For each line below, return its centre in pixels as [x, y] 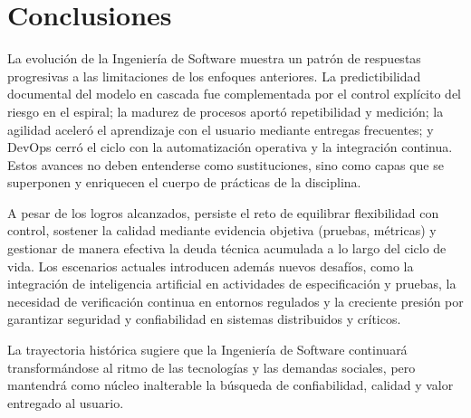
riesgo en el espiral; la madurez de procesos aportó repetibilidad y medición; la [226, 111]
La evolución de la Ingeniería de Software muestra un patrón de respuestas [214, 58]
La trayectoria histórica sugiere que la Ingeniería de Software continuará [207, 350]
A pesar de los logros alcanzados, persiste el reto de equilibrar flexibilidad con [223, 212]
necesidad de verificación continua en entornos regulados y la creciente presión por [235, 301]
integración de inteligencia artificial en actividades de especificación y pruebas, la [232, 284]
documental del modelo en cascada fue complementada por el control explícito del [235, 94]
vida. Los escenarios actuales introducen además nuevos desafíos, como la [211, 266]
